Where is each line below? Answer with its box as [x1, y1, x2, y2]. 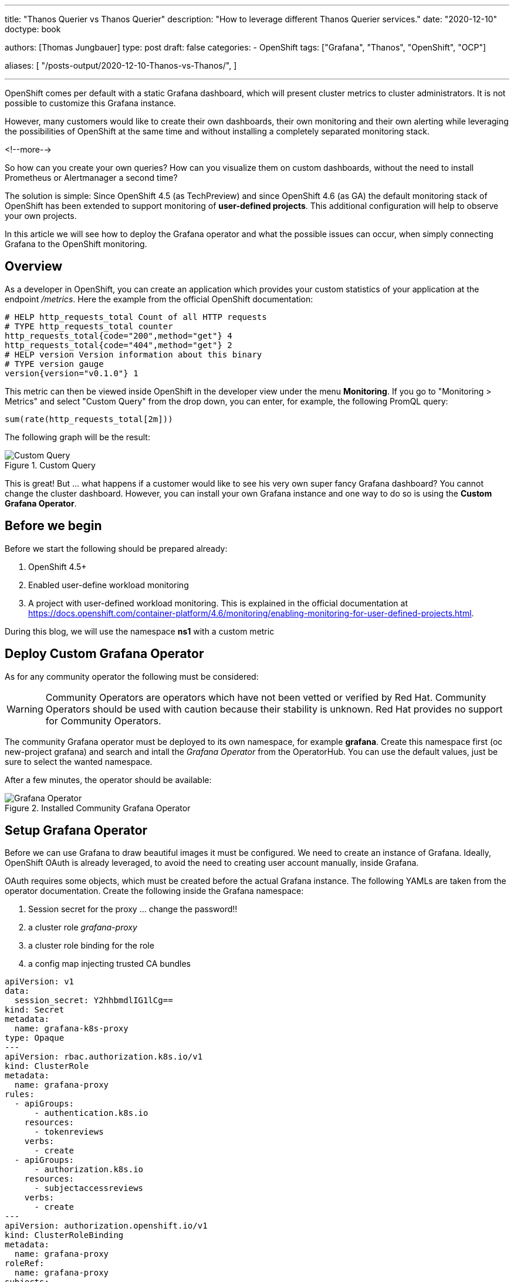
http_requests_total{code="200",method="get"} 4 [5, 330, 232, 340]
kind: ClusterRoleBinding [5, 1230, 124, 1240]
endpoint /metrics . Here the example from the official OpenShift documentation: [5, 293, 313, 304]
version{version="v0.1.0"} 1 [5, 368, 138, 378]
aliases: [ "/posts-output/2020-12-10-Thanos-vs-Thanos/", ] [5, 60, 237, 70]
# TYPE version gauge [5, 359, 104, 369]
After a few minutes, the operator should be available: [5, 774, 212, 785]
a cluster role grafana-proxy [28, 922, 137, 933]
